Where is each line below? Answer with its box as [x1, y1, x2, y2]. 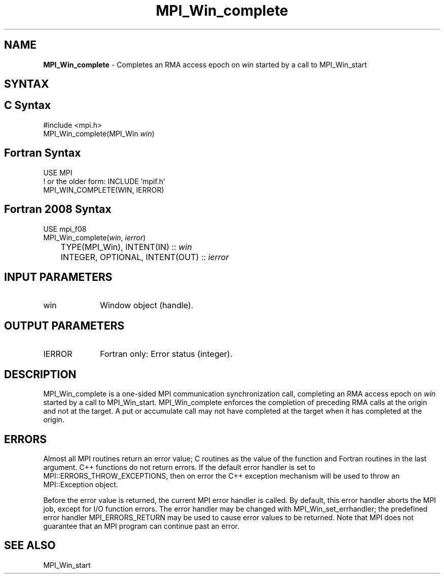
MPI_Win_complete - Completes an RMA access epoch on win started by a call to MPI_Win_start [43, 60, 367, 69]
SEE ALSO [4, 539, 56, 552]
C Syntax [4, 99, 51, 112]
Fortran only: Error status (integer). [100, 349, 233, 359]
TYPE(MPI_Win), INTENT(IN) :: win [60, 241, 192, 252]
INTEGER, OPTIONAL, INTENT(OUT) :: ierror [60, 251, 229, 262]
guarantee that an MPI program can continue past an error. [43, 521, 240, 530]
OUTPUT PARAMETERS [4, 319, 125, 332]
